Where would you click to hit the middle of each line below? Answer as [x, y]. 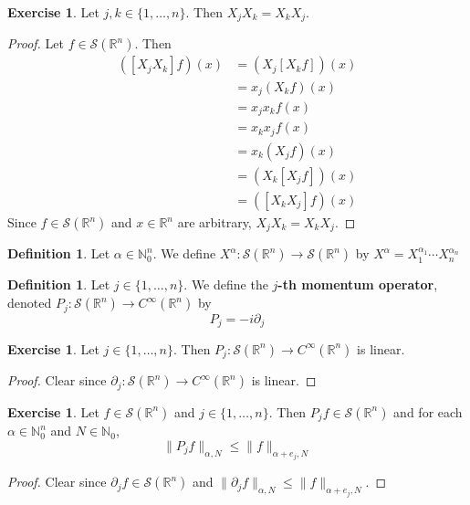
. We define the [226, 284]
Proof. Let [36, 43]
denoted [30, 303]
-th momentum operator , [358, 284]
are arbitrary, [214, 222]
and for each [428, 411]
